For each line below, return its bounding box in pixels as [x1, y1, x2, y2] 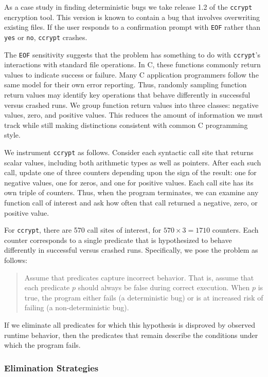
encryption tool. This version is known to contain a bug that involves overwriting [4, 11, 260, 22]
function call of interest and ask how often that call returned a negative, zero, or [4, 197, 258, 208]
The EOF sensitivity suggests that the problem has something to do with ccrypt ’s [4, 49, 260, 60]
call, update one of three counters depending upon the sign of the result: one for [4, 167, 257, 178]
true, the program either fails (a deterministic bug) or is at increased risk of [24, 292, 263, 303]
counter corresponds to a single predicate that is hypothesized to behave [4, 234, 232, 245]
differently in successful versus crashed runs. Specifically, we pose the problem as [4, 244, 258, 255]
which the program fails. [4, 340, 81, 350]
